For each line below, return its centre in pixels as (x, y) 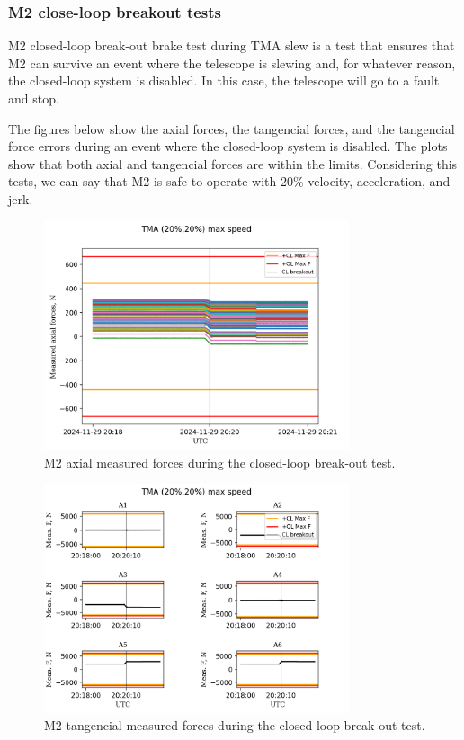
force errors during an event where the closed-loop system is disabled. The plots (228, 146)
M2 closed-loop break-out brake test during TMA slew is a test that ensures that (232, 45)
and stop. (34, 98)
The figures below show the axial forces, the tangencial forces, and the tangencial (232, 128)
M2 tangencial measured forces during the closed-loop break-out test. (235, 725)
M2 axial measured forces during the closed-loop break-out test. (220, 462)
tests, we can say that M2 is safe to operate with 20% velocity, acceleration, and (229, 181)
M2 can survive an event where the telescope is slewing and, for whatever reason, (232, 62)
